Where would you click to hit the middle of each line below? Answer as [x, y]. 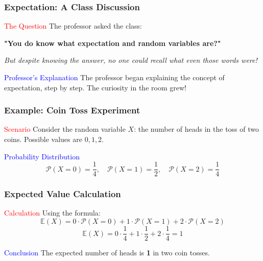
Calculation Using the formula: [52, 213]
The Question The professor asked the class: [73, 26]
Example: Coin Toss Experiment [72, 110]
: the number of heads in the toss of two [196, 129]
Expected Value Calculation [63, 194]
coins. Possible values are [43, 139]
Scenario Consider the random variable [65, 129]
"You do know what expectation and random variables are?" [113, 43]
